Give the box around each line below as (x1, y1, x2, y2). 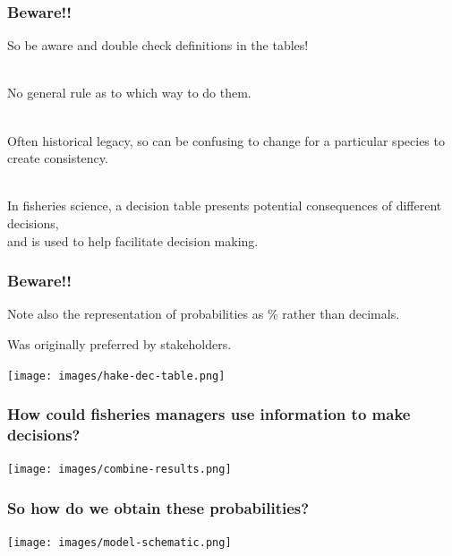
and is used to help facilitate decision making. (7, 231, 259, 250)
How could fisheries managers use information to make (7, 403, 411, 425)
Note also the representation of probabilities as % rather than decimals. (7, 304, 400, 323)
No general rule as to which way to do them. (7, 83, 252, 102)
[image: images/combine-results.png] (7, 463, 232, 476)
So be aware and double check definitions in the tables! (7, 36, 309, 55)
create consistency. (7, 149, 108, 167)
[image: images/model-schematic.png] (7, 536, 232, 550)
